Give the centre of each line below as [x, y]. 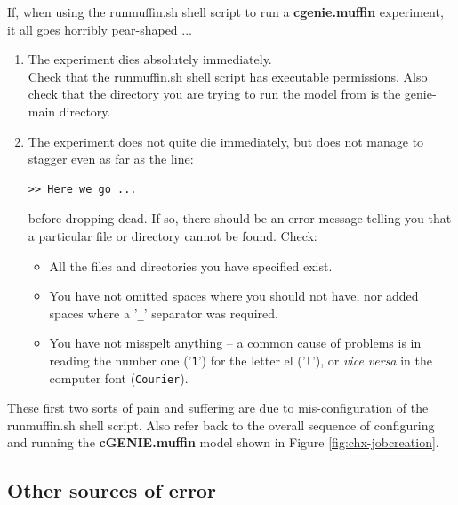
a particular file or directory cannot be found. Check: [173, 235]
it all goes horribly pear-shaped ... [100, 29]
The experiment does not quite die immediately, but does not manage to [226, 141]
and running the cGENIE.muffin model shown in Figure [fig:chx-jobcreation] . [223, 442]
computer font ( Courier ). [119, 377]
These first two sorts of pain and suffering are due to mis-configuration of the [218, 408]
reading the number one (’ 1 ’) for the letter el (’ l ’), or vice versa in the [241, 360]
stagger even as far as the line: [111, 159]
